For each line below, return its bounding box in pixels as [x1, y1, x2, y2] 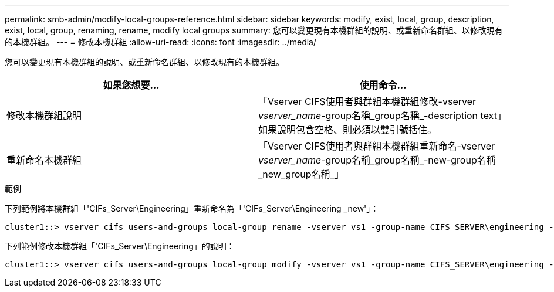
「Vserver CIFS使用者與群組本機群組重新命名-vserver [258, 140, 495, 152]
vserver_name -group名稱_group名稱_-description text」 [258, 110, 506, 121]
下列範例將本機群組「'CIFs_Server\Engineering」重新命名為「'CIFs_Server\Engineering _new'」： [5, 203, 379, 213]
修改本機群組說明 [6, 110, 82, 121]
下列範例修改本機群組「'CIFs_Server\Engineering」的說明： [5, 241, 235, 251]
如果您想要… [103, 79, 160, 91]
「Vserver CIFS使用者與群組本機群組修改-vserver [258, 96, 477, 107]
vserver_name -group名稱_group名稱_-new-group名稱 [258, 154, 496, 166]
